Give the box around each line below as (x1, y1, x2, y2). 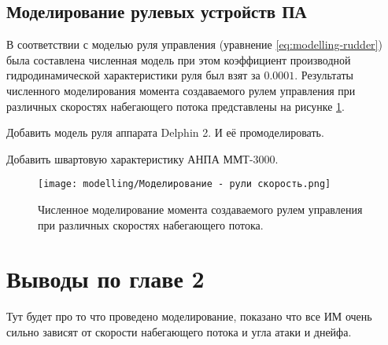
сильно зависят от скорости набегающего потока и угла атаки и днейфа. (6, 323, 352, 339)
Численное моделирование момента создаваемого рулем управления (38, 201, 363, 218)
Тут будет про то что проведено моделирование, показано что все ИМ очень (6, 308, 372, 325)
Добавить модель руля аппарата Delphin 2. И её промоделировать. (6, 124, 324, 141)
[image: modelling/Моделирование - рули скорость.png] (38, 178, 331, 190)
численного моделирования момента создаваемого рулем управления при (6, 82, 356, 98)
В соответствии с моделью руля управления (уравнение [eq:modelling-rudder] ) (6, 36, 382, 53)
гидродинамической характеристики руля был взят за (6, 67, 261, 83)
